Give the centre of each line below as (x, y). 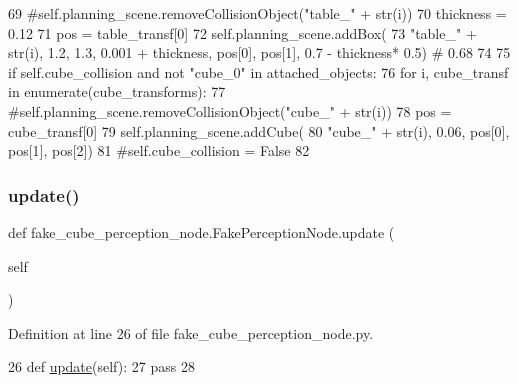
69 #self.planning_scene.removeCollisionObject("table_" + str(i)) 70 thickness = (257, 13)
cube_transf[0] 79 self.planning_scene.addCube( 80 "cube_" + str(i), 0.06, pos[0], (259, 130)
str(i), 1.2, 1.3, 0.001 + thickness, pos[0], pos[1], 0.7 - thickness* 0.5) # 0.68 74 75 (259, 52)
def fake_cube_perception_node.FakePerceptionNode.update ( (201, 231)
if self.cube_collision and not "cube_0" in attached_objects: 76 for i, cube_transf (258, 71)
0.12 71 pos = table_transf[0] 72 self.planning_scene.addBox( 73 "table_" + (242, 32)
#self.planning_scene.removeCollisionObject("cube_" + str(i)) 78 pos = (230, 110)
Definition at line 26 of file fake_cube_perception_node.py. (191, 332)
